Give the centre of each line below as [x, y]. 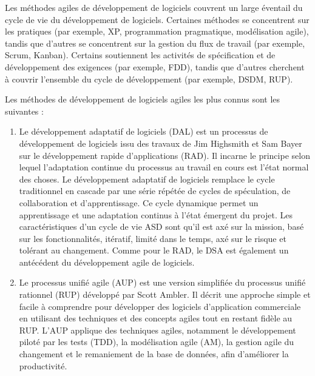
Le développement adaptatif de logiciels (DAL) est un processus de [144, 131]
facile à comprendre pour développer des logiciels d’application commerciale [160, 306]
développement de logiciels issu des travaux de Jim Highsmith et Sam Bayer [161, 143]
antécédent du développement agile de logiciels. [107, 262]
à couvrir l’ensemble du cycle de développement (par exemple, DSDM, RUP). [149, 79]
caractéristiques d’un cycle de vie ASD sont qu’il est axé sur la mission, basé [161, 227]
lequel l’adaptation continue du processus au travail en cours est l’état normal [164, 167]
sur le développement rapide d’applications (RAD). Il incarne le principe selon [164, 155]
